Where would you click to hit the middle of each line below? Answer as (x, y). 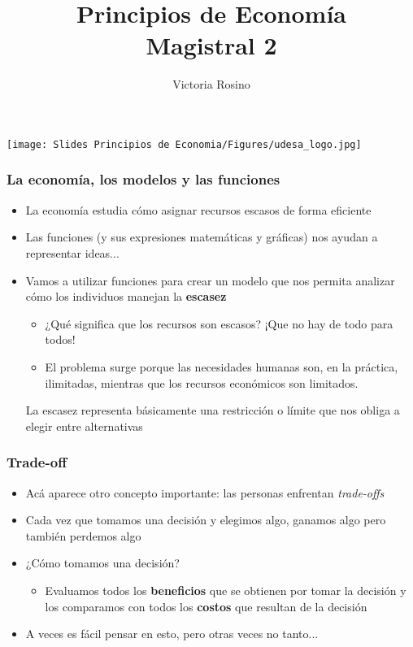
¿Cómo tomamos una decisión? (102, 563)
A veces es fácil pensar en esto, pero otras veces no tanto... (172, 634)
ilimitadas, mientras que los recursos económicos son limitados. (202, 382)
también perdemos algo (83, 535)
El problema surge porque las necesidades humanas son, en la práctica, (222, 366)
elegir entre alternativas (84, 426)
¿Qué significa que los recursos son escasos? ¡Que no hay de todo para (219, 323)
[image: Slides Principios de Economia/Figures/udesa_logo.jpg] (184, 144)
